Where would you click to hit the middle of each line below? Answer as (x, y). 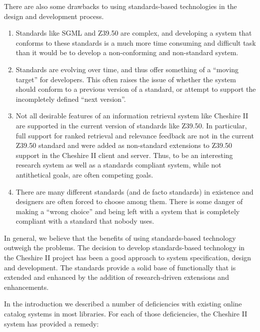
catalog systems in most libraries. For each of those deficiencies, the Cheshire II (126, 314)
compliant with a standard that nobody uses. (85, 221)
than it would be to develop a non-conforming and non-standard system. (127, 52)
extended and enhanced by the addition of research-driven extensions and (116, 277)
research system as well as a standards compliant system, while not (118, 165)
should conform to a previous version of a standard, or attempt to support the (136, 89)
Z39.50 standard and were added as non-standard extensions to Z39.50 (124, 145)
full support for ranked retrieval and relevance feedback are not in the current (135, 135)
